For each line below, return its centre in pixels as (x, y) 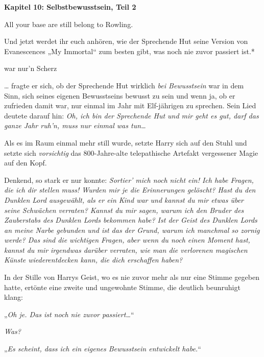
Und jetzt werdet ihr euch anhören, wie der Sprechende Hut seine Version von (126, 41)
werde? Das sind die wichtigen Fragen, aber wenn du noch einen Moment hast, (127, 240)
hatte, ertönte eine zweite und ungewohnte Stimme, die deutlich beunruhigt (122, 287)
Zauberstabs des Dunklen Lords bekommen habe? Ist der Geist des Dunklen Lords (131, 220)
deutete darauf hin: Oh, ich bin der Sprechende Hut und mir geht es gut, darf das (131, 115)
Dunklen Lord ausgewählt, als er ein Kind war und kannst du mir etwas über (124, 199)
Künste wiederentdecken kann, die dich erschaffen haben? (93, 260)
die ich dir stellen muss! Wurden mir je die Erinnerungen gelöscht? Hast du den (130, 190)
